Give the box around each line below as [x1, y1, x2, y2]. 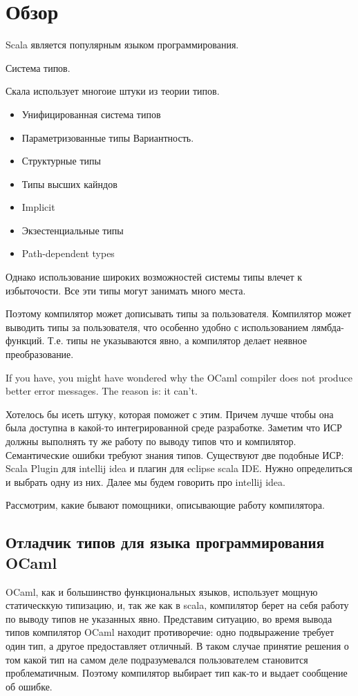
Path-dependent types [21, 246, 115, 261]
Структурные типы [21, 153, 101, 168]
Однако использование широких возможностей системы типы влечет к [6, 270, 303, 284]
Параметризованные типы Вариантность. [21, 130, 194, 144]
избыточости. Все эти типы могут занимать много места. [6, 283, 246, 297]
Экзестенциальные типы [21, 223, 124, 237]
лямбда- [311, 319, 344, 334]
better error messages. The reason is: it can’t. [6, 384, 198, 398]
